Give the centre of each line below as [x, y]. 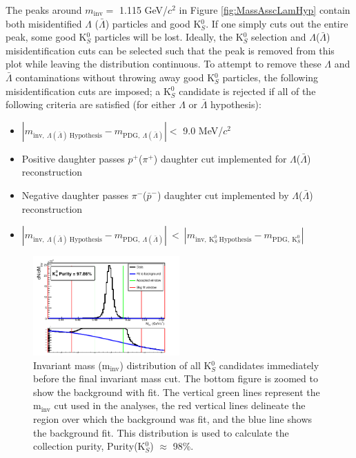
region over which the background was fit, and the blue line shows [173, 418]
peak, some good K [46, 37]
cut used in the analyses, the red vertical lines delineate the [180, 405]
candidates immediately [269, 365]
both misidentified [44, 23]
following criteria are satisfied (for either [91, 104]
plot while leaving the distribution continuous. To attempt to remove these [164, 64]
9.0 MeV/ [203, 130]
